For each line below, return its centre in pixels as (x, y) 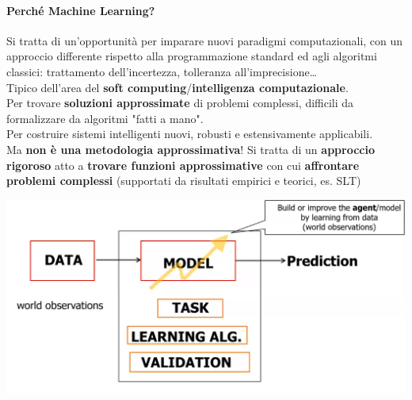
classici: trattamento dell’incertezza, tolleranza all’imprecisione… (162, 71)
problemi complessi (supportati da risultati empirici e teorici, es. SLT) (184, 181)
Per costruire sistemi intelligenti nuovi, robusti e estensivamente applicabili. (190, 134)
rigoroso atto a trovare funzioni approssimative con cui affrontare (183, 165)
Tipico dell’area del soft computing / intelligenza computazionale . (177, 87)
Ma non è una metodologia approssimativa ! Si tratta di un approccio (191, 149)
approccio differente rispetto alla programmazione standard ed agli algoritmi (192, 56)
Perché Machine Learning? (81, 10)
